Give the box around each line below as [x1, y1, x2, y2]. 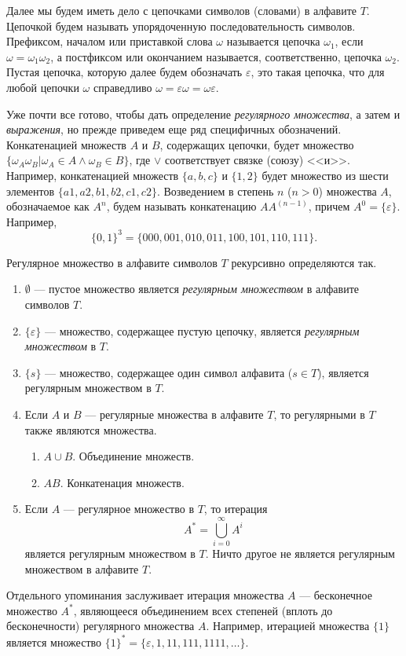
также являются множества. [24, 421, 157, 438]
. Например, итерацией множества [206, 618, 370, 634]
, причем [308, 198, 350, 214]
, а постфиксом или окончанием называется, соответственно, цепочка [50, 48, 382, 64]
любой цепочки [6, 79, 79, 95]
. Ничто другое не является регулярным [205, 545, 395, 562]
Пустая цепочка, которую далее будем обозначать [6, 64, 243, 80]
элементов [6, 182, 55, 199]
